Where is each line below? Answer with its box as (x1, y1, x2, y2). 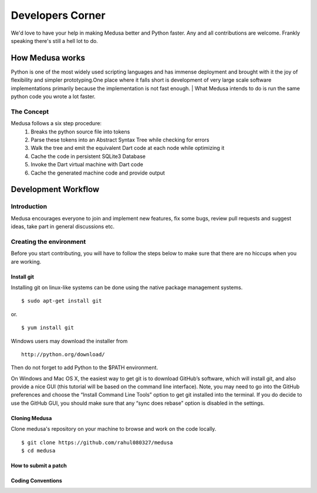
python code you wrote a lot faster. (11, 93, 96, 100)
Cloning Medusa (11, 414, 52, 421)
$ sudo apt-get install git (21, 297, 102, 304)
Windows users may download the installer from (11, 337, 128, 344)
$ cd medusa (21, 447, 56, 454)
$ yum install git (21, 324, 75, 331)
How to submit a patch (11, 462, 67, 469)
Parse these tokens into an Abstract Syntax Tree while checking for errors (31, 136, 210, 143)
